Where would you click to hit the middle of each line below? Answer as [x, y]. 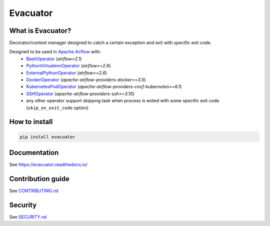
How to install [31, 122]
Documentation [34, 152]
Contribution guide [39, 179]
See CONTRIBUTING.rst [34, 191]
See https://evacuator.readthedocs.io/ [48, 165]
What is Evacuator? [40, 31]
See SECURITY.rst [28, 217]
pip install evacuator [47, 137]
